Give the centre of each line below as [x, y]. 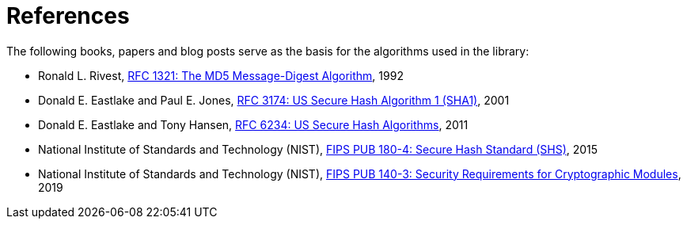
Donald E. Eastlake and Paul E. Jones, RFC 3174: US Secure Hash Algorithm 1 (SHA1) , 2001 [274, 100]
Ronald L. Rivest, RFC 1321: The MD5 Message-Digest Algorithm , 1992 [221, 75]
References [68, 16]
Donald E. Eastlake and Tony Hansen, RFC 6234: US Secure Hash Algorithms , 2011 [253, 124]
